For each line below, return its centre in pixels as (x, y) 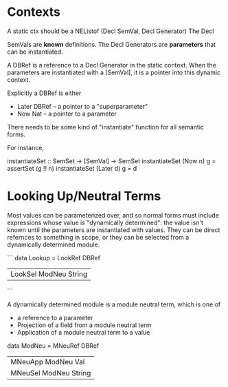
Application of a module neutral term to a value (83, 332)
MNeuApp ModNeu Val (48, 362)
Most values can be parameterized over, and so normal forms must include (113, 215)
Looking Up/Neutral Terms (84, 196)
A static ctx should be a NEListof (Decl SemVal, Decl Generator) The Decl (111, 31)
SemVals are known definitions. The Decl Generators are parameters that (112, 44)
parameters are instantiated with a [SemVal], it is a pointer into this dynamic (114, 72)
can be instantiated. (35, 52)
